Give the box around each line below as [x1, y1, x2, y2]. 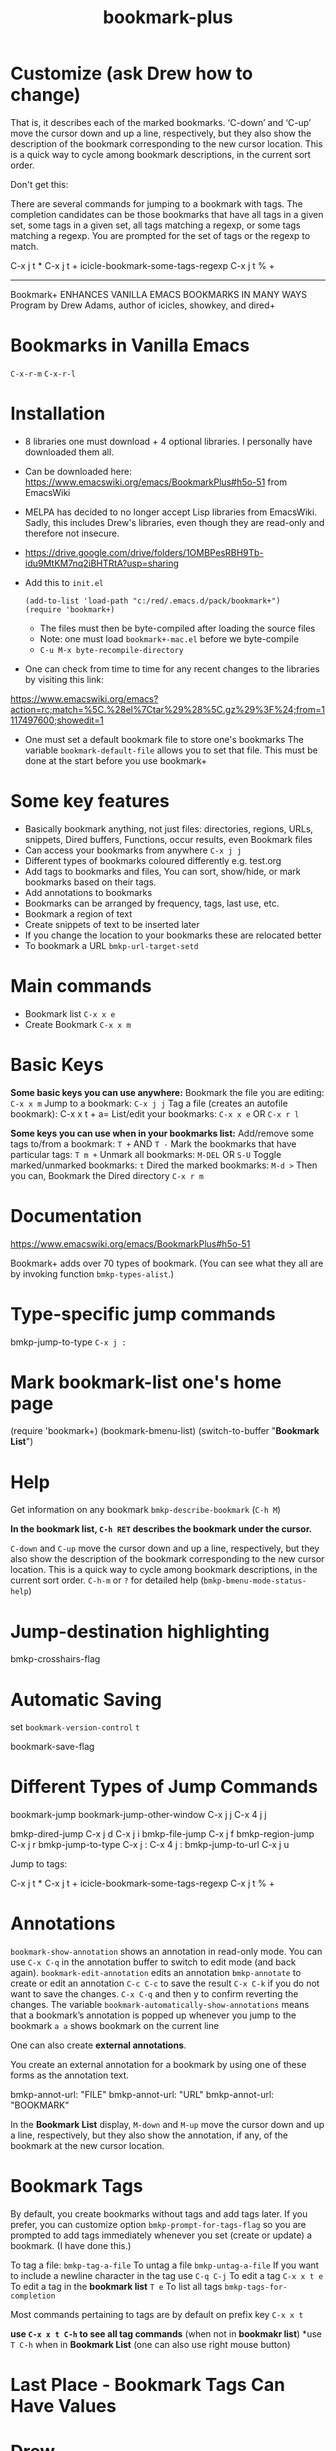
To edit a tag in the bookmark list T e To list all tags [10, 2281, 223, 2293]
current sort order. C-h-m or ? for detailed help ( [10, 1574, 205, 1586]
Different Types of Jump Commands [10, 1776, 318, 1798]
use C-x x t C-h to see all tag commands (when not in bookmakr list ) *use [10, 2328, 322, 2340]
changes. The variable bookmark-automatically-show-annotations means [10, 1999, 310, 2011]
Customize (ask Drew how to [10, 62, 253, 85]
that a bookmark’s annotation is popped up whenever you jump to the [10, 2009, 297, 2021]
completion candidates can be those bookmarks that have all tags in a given [10, 208, 324, 220]
